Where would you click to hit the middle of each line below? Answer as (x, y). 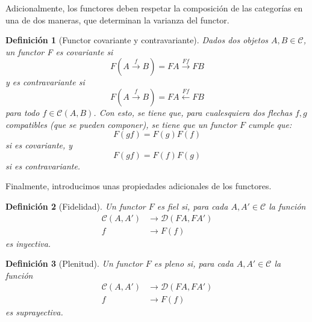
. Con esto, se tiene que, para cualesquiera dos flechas (193, 112)
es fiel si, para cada (192, 206)
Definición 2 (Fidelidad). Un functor (76, 206)
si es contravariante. (43, 166)
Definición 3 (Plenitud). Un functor (74, 263)
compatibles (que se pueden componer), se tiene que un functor (121, 124)
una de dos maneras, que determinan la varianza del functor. (117, 20)
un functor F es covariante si (59, 51)
